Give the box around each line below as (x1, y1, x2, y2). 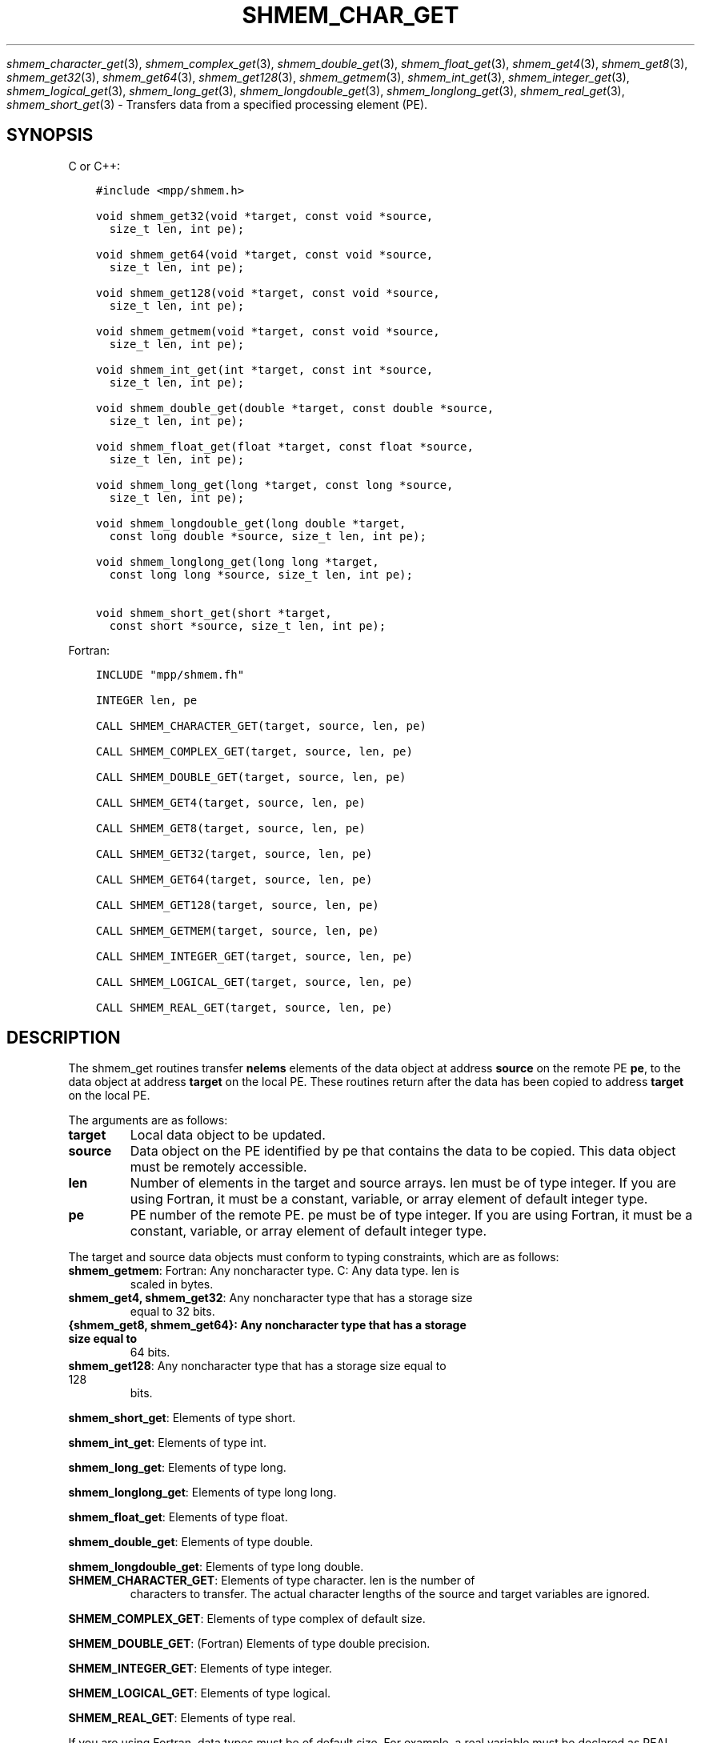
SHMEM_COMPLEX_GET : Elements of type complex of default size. (68, 1612, 426, 1626)
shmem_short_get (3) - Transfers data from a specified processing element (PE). (6, 97, 428, 111)
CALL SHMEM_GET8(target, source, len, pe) (95, 821, 366, 835)
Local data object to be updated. (130, 1127, 326, 1144)
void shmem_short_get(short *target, (95, 606, 332, 619)
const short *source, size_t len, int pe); (109, 619, 387, 632)
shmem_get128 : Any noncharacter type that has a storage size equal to (68, 1359, 447, 1373)
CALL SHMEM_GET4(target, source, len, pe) (95, 795, 366, 809)
